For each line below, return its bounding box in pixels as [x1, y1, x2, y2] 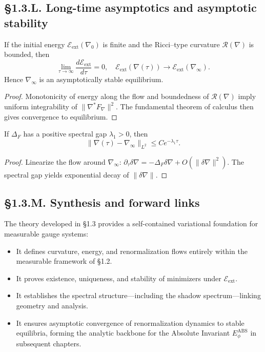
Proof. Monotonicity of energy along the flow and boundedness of [4, 91, 209, 102]
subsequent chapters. [16, 338, 81, 348]
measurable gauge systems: [4, 228, 89, 239]
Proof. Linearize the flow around [4, 156, 106, 167]
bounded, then [4, 49, 50, 60]
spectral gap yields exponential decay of [4, 169, 129, 180]
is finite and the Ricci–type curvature [103, 38, 220, 49]
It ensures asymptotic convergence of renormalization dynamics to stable [16, 317, 244, 328]
